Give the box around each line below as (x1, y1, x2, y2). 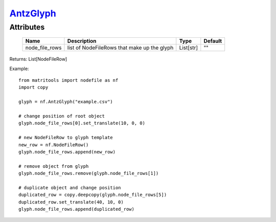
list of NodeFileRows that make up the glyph (67, 44, 174, 51)
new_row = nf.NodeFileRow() (18, 142, 89, 148)
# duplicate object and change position (18, 185, 121, 190)
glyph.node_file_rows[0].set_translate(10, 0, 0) (18, 120, 146, 126)
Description (67, 37, 97, 45)
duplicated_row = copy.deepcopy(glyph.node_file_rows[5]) (18, 192, 167, 198)
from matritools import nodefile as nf (18, 77, 119, 83)
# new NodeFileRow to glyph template (18, 135, 113, 141)
